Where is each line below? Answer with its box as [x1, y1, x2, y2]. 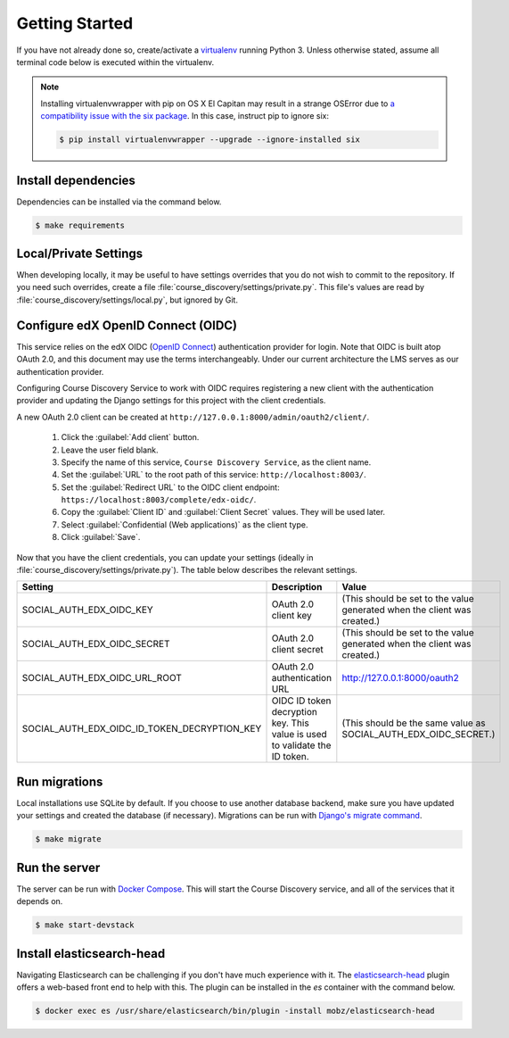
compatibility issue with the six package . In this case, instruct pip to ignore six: [40, 111, 330, 121]
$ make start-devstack [35, 920, 135, 930]
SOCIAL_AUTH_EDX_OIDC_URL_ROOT [21, 672, 182, 685]
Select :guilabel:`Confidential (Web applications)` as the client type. [61, 519, 308, 530]
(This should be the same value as [341, 717, 486, 729]
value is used [271, 728, 327, 741]
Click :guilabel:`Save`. [61, 532, 141, 543]
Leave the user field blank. [61, 444, 160, 455]
